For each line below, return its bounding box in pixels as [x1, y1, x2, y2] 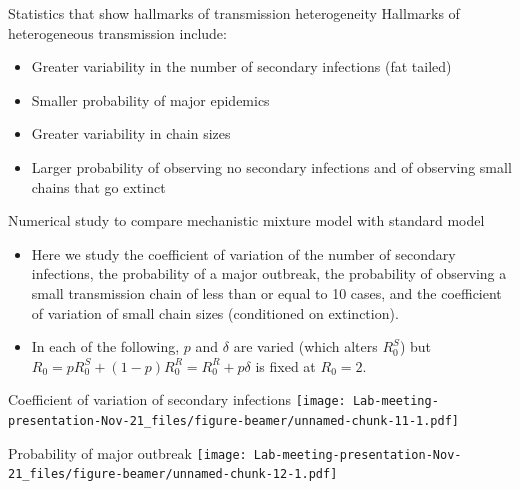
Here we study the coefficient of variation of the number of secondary [31, 243, 456, 264]
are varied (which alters [233, 336, 378, 357]
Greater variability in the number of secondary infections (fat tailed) [31, 56, 452, 77]
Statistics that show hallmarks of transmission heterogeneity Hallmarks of [8, 3, 460, 23]
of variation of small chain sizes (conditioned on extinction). [31, 302, 399, 323]
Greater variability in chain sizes [31, 123, 231, 144]
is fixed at [255, 355, 316, 376]
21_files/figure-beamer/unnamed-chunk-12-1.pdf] [8, 467, 338, 482]
